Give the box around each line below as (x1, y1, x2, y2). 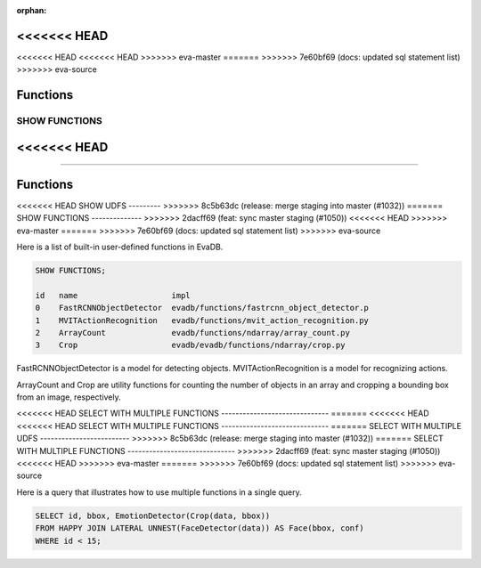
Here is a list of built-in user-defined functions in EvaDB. (16, 241, 224, 252)
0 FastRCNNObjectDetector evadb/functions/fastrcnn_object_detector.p (35, 303, 370, 313)
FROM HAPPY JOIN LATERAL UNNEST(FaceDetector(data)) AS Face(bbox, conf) (35, 523, 364, 533)
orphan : (16, 5, 47, 15)
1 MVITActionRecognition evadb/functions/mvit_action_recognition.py (35, 315, 370, 325)
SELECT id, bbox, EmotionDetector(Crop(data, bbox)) (35, 510, 271, 521)
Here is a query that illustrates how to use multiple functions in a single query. (16, 486, 302, 498)
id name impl (35, 290, 191, 300)
